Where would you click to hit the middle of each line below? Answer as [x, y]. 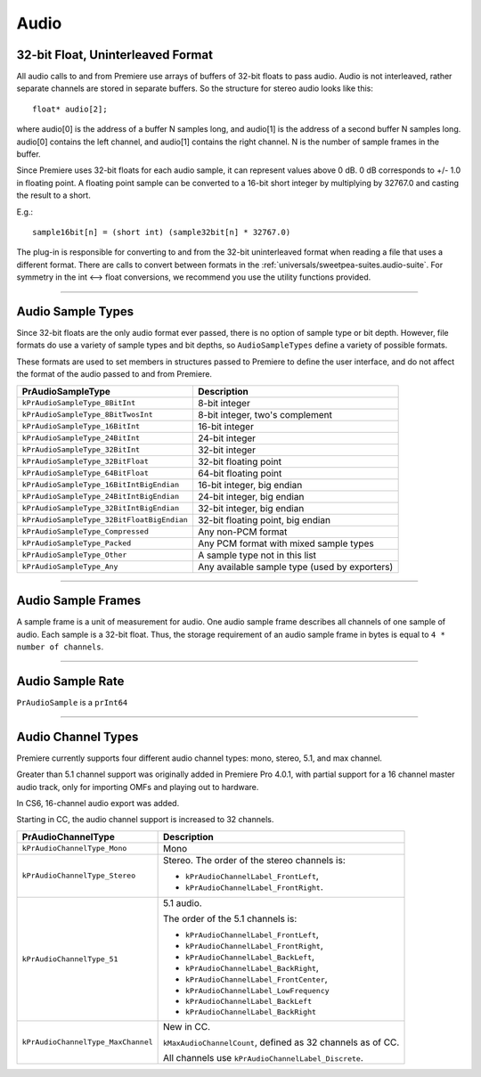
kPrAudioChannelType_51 [70, 959]
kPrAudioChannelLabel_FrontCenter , [257, 978]
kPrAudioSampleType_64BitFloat [85, 473]
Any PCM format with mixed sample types [285, 543]
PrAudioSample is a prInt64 [72, 702]
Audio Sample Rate [70, 681]
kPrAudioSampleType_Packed [77, 543]
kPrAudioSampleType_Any [70, 567]
